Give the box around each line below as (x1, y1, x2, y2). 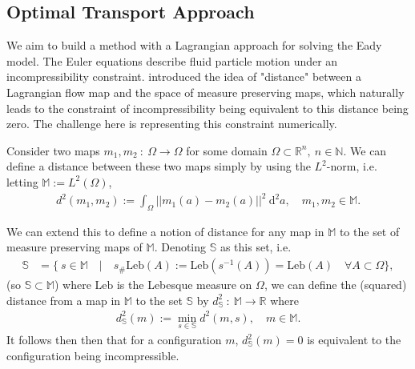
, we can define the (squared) (264, 276, 407, 293)
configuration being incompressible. (6, 347, 179, 363)
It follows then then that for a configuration (6, 331, 222, 348)
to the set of (339, 223, 400, 239)
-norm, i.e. (326, 158, 377, 174)
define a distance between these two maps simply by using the (6, 158, 311, 174)
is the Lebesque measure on (116, 276, 252, 293)
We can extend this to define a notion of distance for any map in (6, 223, 324, 239)
